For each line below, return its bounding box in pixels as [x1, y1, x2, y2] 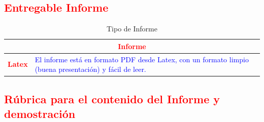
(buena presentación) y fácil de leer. [35, 64, 146, 74]
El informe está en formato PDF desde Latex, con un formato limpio [35, 54, 249, 64]
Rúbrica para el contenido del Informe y [4, 91, 220, 106]
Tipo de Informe [107, 23, 157, 34]
